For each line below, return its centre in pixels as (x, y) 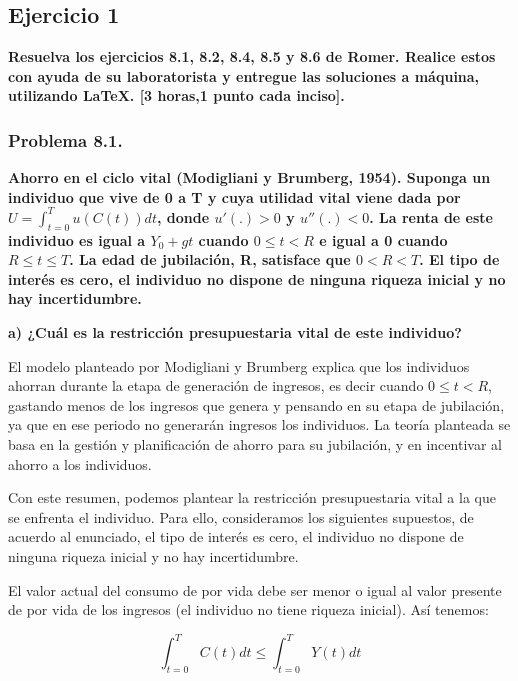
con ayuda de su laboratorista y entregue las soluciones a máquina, (244, 75)
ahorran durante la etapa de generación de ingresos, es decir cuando (216, 385)
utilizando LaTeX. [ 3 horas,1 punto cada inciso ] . (176, 95)
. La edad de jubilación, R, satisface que (210, 259)
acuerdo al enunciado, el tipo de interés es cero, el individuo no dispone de (236, 536)
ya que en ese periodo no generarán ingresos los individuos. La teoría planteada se (259, 424)
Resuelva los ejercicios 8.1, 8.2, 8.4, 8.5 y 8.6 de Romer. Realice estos (252, 56)
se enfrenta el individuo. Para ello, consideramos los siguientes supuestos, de (241, 516)
